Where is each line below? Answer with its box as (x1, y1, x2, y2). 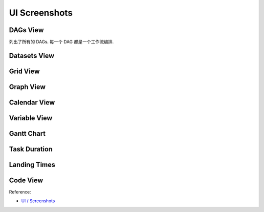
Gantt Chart (9, 129, 46, 138)
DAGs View (9, 26, 44, 34)
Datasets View (9, 51, 55, 60)
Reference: (9, 189, 31, 195)
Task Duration (9, 145, 53, 153)
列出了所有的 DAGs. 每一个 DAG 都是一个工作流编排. (9, 39, 114, 45)
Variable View (9, 114, 53, 122)
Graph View (9, 83, 46, 91)
